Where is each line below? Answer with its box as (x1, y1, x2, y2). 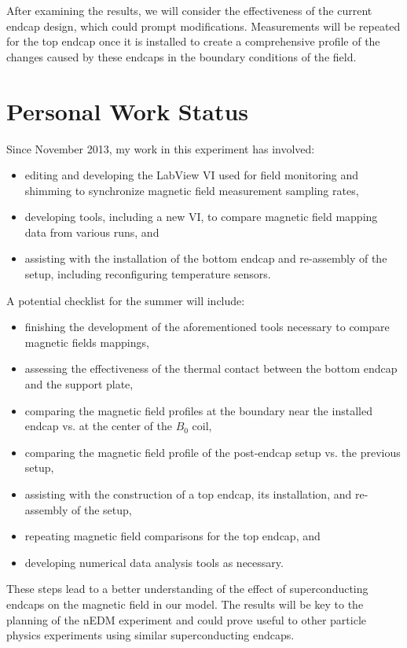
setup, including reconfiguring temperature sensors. (24, 266, 271, 282)
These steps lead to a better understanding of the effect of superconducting (6, 580, 368, 597)
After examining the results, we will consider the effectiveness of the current (6, 2, 372, 18)
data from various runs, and (24, 223, 159, 240)
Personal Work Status (6, 94, 249, 127)
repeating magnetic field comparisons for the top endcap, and (24, 528, 321, 544)
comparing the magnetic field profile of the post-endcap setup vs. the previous (24, 444, 401, 460)
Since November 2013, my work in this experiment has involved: (6, 140, 315, 156)
